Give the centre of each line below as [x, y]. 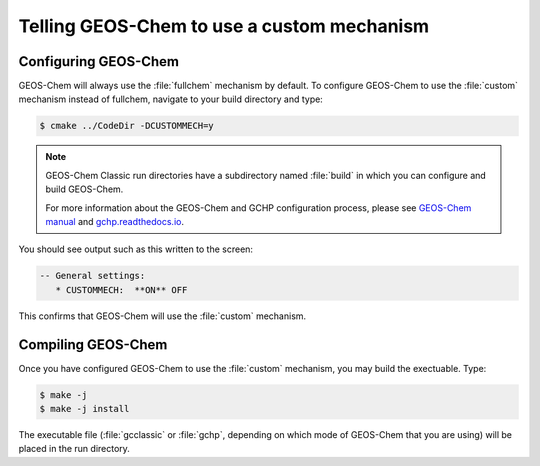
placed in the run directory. [74, 449]
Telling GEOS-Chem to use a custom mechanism [224, 26]
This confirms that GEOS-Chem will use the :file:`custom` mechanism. [162, 316]
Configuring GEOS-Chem [99, 61]
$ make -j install [84, 409]
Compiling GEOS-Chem [93, 344]
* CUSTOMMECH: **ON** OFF [121, 289]
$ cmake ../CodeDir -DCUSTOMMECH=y [126, 126]
